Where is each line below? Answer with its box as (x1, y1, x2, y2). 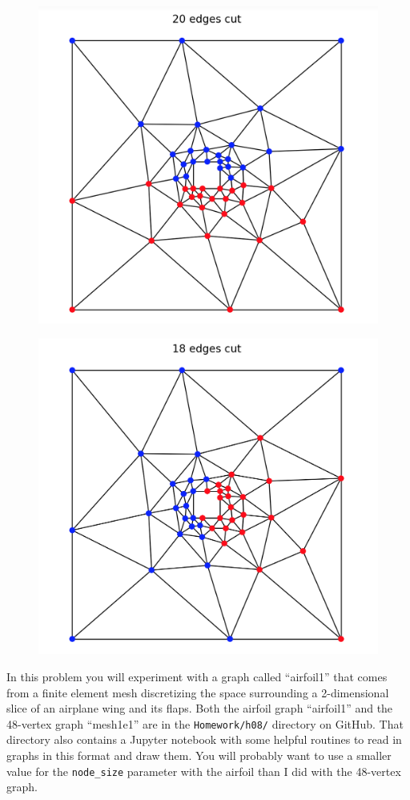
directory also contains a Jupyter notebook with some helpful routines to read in (6, 731, 402, 748)
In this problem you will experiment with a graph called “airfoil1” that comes (6, 668, 388, 684)
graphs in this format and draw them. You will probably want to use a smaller (6, 747, 392, 763)
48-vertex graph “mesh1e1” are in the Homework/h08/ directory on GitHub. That (6, 715, 404, 732)
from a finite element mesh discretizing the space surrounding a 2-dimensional (6, 684, 389, 701)
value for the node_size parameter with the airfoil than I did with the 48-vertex (6, 762, 401, 779)
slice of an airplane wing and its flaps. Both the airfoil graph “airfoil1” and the (6, 700, 393, 717)
